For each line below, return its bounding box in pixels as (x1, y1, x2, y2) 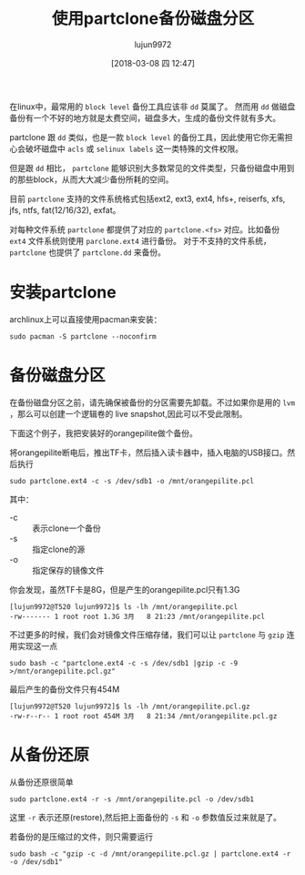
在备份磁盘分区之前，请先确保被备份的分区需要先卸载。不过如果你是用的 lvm (9, 397, 296, 408)
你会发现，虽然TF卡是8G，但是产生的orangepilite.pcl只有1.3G (9, 584, 240, 595)
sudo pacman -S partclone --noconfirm (9, 331, 157, 341)
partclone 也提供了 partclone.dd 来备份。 (9, 247, 167, 258)
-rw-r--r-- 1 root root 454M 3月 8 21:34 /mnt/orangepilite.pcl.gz (9, 711, 278, 720)
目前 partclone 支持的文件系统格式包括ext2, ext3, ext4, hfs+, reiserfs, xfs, (9, 193, 286, 204)
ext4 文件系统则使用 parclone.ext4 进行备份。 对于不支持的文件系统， (9, 235, 271, 246)
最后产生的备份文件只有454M (9, 684, 120, 695)
